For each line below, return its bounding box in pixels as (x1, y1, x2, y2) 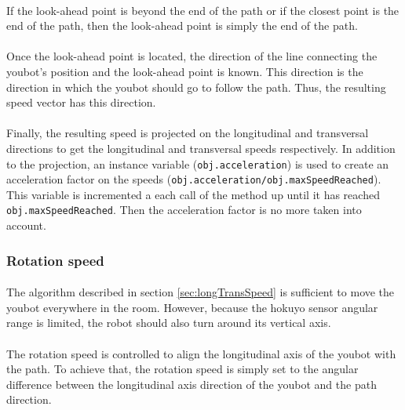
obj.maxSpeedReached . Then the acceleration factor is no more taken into (6, 201, 362, 218)
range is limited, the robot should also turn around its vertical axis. (6, 314, 331, 331)
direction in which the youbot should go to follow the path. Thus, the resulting (6, 78, 386, 95)
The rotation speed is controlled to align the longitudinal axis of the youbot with (6, 345, 396, 361)
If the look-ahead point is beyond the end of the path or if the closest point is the (6, 2, 400, 18)
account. (6, 217, 46, 234)
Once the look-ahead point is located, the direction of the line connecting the (6, 48, 378, 64)
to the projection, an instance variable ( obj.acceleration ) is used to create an (6, 155, 389, 172)
